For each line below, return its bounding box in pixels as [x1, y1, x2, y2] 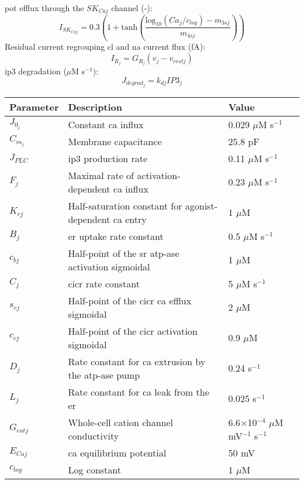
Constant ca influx [68, 117, 144, 131]
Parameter [9, 99, 59, 114]
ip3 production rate [68, 151, 148, 165]
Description [68, 99, 123, 114]
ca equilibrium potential [68, 445, 167, 459]
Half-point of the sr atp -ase [68, 246, 179, 260]
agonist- [185, 198, 217, 212]
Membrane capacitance [68, 134, 162, 148]
